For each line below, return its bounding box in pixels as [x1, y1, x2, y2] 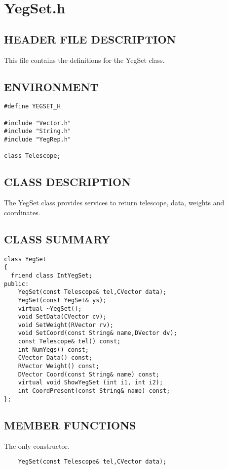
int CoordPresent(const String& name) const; [18, 387, 170, 395]
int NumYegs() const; [18, 346, 89, 353]
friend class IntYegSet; [11, 272, 92, 279]
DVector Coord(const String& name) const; [18, 371, 159, 378]
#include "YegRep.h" [4, 136, 72, 143]
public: [4, 280, 29, 287]
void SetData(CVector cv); [18, 313, 107, 321]
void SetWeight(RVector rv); [18, 321, 114, 328]
